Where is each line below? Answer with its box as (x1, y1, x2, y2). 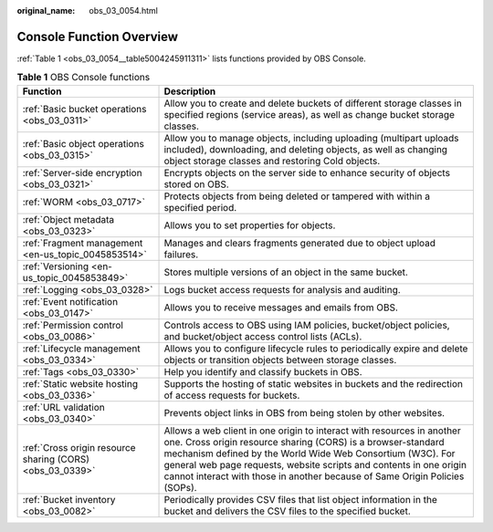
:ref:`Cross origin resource (22, 441, 136, 454)
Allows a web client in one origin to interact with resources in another (163, 424, 461, 437)
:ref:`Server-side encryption (22, 166, 142, 179)
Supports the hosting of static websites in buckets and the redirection (163, 377, 464, 390)
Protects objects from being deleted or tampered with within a (163, 190, 431, 203)
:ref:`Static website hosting (22, 377, 139, 390)
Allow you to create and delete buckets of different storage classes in (163, 97, 463, 110)
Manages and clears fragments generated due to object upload (163, 236, 436, 249)
